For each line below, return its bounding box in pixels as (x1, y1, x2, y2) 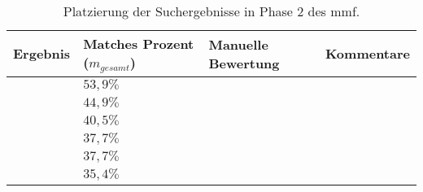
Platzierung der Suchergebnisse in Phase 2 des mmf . (63, 2, 360, 20)
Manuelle (208, 34, 268, 54)
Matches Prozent (83, 34, 194, 53)
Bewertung (208, 53, 280, 72)
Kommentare (325, 44, 410, 63)
